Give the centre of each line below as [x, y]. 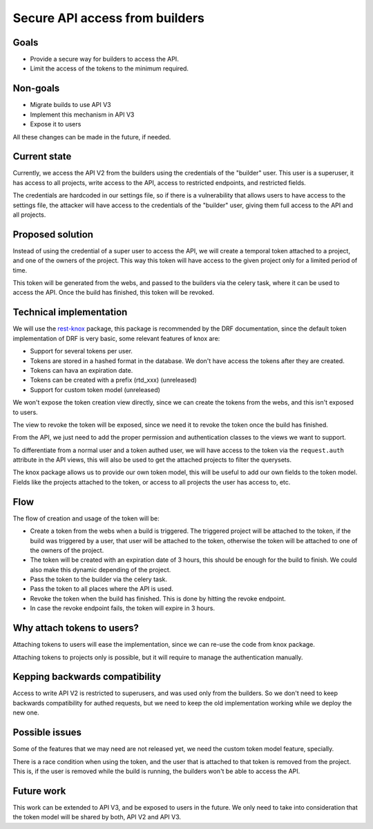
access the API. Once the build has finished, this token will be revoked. [113, 293]
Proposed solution [53, 234]
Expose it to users [56, 124]
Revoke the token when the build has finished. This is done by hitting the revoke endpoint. [158, 598]
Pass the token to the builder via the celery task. [99, 579]
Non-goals [36, 89]
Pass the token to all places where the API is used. [102, 589]
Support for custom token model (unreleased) [95, 389]
